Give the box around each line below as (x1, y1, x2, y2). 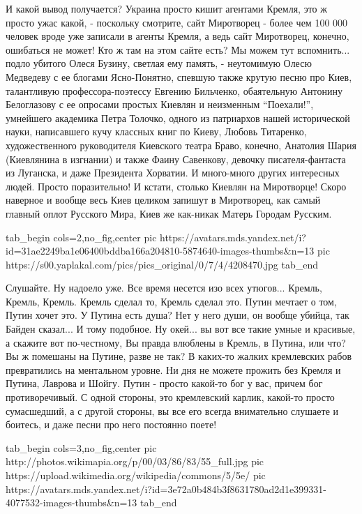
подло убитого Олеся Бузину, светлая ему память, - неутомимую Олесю (6, 56, 312, 70)
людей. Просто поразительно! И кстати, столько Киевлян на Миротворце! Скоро (6, 179, 347, 193)
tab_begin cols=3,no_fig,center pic (6, 440, 157, 455)
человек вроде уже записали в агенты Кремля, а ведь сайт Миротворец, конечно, (6, 29, 349, 43)
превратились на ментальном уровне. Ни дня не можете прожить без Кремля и (6, 362, 341, 377)
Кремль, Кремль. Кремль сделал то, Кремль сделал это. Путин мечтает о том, (6, 294, 337, 308)
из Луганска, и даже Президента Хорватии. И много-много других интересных (6, 165, 340, 180)
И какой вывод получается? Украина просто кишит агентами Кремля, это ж (6, 1, 327, 15)
